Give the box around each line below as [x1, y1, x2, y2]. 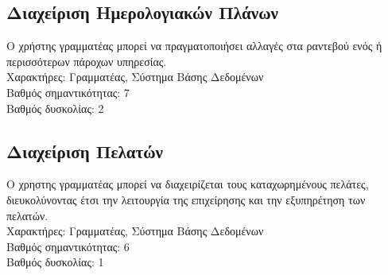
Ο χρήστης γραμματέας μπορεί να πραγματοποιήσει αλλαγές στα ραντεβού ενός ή [6, 37, 382, 54]
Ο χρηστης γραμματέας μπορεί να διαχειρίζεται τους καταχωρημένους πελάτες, [6, 176, 369, 192]
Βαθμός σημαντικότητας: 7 [6, 83, 130, 100]
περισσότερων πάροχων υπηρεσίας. [6, 52, 167, 69]
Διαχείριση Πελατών [6, 138, 163, 163]
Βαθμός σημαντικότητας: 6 [6, 238, 130, 254]
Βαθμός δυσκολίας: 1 [6, 254, 104, 270]
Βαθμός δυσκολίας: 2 [6, 99, 104, 116]
